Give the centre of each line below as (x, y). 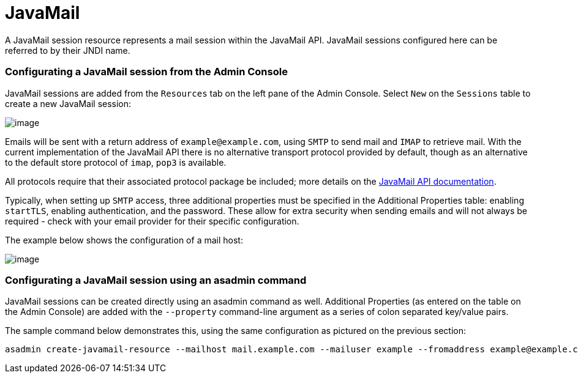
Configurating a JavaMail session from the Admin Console (146, 72)
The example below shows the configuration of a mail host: (124, 240)
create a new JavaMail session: (68, 103)
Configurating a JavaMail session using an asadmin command (156, 280)
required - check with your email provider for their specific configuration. (152, 221)
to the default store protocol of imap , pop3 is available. (116, 162)
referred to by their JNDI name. (68, 50)
